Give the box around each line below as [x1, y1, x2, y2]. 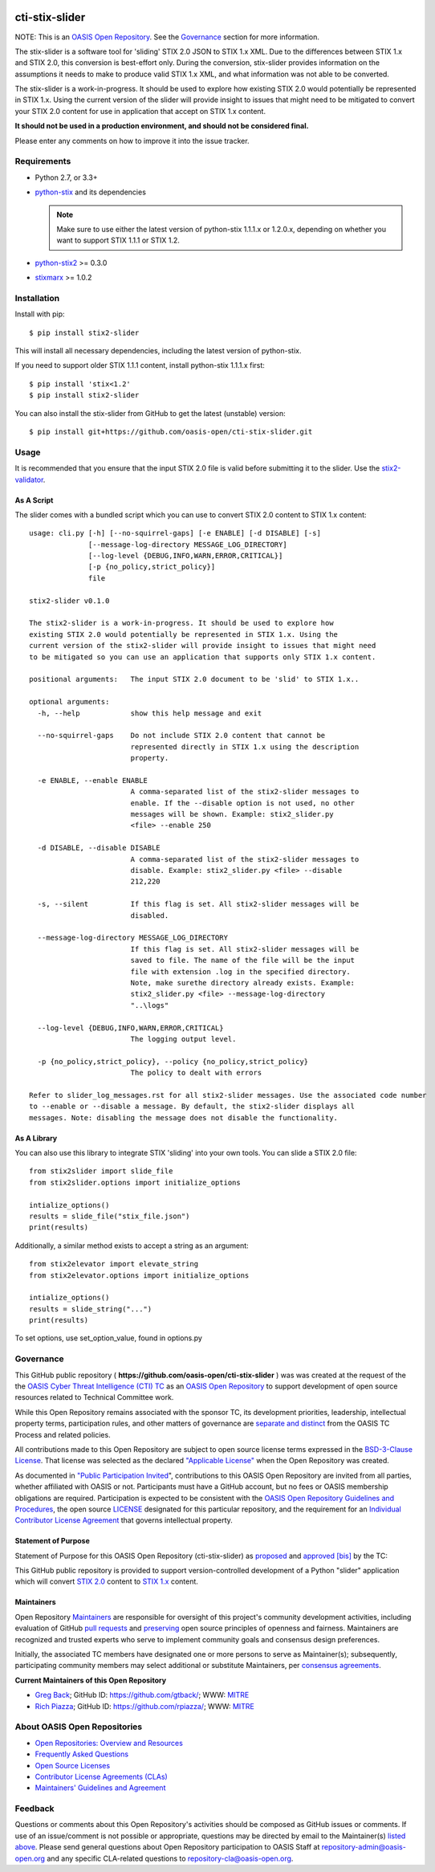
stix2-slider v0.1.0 [29, 596, 110, 606]
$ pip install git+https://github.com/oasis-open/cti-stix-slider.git [29, 427, 313, 436]
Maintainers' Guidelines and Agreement [35, 1783, 166, 1792]
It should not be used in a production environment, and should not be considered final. [14, 121, 309, 131]
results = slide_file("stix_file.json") [29, 1211, 190, 1221]
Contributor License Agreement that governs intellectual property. [14, 1515, 233, 1525]
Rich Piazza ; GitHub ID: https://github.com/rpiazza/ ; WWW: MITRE [35, 1701, 254, 1711]
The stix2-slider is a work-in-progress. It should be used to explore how [29, 618, 334, 628]
